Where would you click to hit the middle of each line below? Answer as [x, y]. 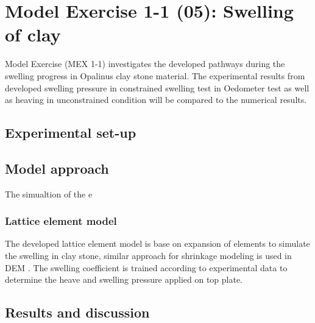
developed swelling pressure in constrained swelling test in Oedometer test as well [157, 87]
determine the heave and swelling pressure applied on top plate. [124, 279]
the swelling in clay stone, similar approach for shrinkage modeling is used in [148, 256]
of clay [33, 34]
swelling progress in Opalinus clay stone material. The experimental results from [155, 75]
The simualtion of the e [49, 193]
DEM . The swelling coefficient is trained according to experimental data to [146, 267]
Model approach [57, 168]
